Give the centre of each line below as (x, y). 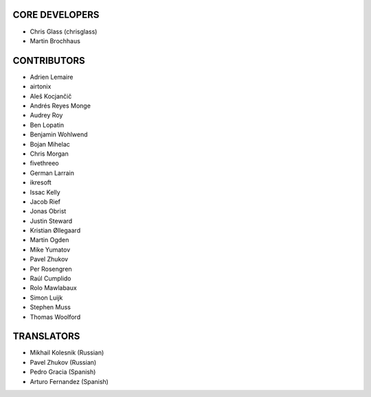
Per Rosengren (51, 269)
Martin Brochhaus (55, 40)
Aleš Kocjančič (51, 96)
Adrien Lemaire (52, 77)
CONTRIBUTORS (49, 61)
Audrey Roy (46, 115)
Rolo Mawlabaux (53, 288)
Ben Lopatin (47, 125)
